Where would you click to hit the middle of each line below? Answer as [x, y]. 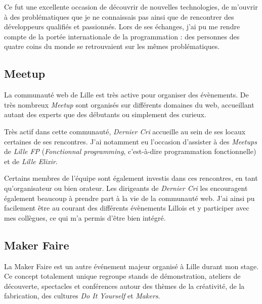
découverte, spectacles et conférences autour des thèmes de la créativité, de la [124, 286]
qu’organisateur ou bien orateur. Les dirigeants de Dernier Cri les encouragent [126, 188]
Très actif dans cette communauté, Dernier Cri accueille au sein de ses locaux [125, 131]
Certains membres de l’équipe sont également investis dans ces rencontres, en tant [131, 178]
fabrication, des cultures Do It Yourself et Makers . [82, 296]
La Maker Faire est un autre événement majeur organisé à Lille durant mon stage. [132, 266]
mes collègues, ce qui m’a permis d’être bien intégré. [85, 217]
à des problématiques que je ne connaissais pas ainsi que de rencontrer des [119, 16]
